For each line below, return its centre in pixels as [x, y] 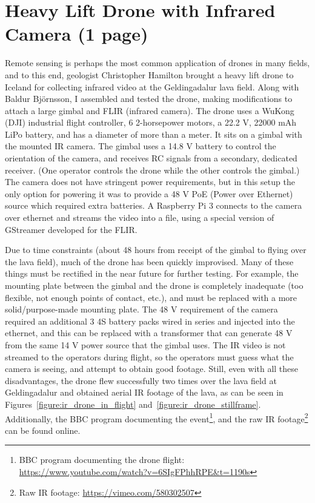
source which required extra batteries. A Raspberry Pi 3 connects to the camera [154, 205]
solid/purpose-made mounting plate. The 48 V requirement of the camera [141, 309]
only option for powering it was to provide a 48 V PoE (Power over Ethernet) [149, 193]
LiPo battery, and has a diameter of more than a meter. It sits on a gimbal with [154, 134]
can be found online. [43, 430]
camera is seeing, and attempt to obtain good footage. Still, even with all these [152, 369]
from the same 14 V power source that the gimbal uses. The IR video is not [145, 344]
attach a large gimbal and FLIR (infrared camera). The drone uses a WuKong [150, 110]
